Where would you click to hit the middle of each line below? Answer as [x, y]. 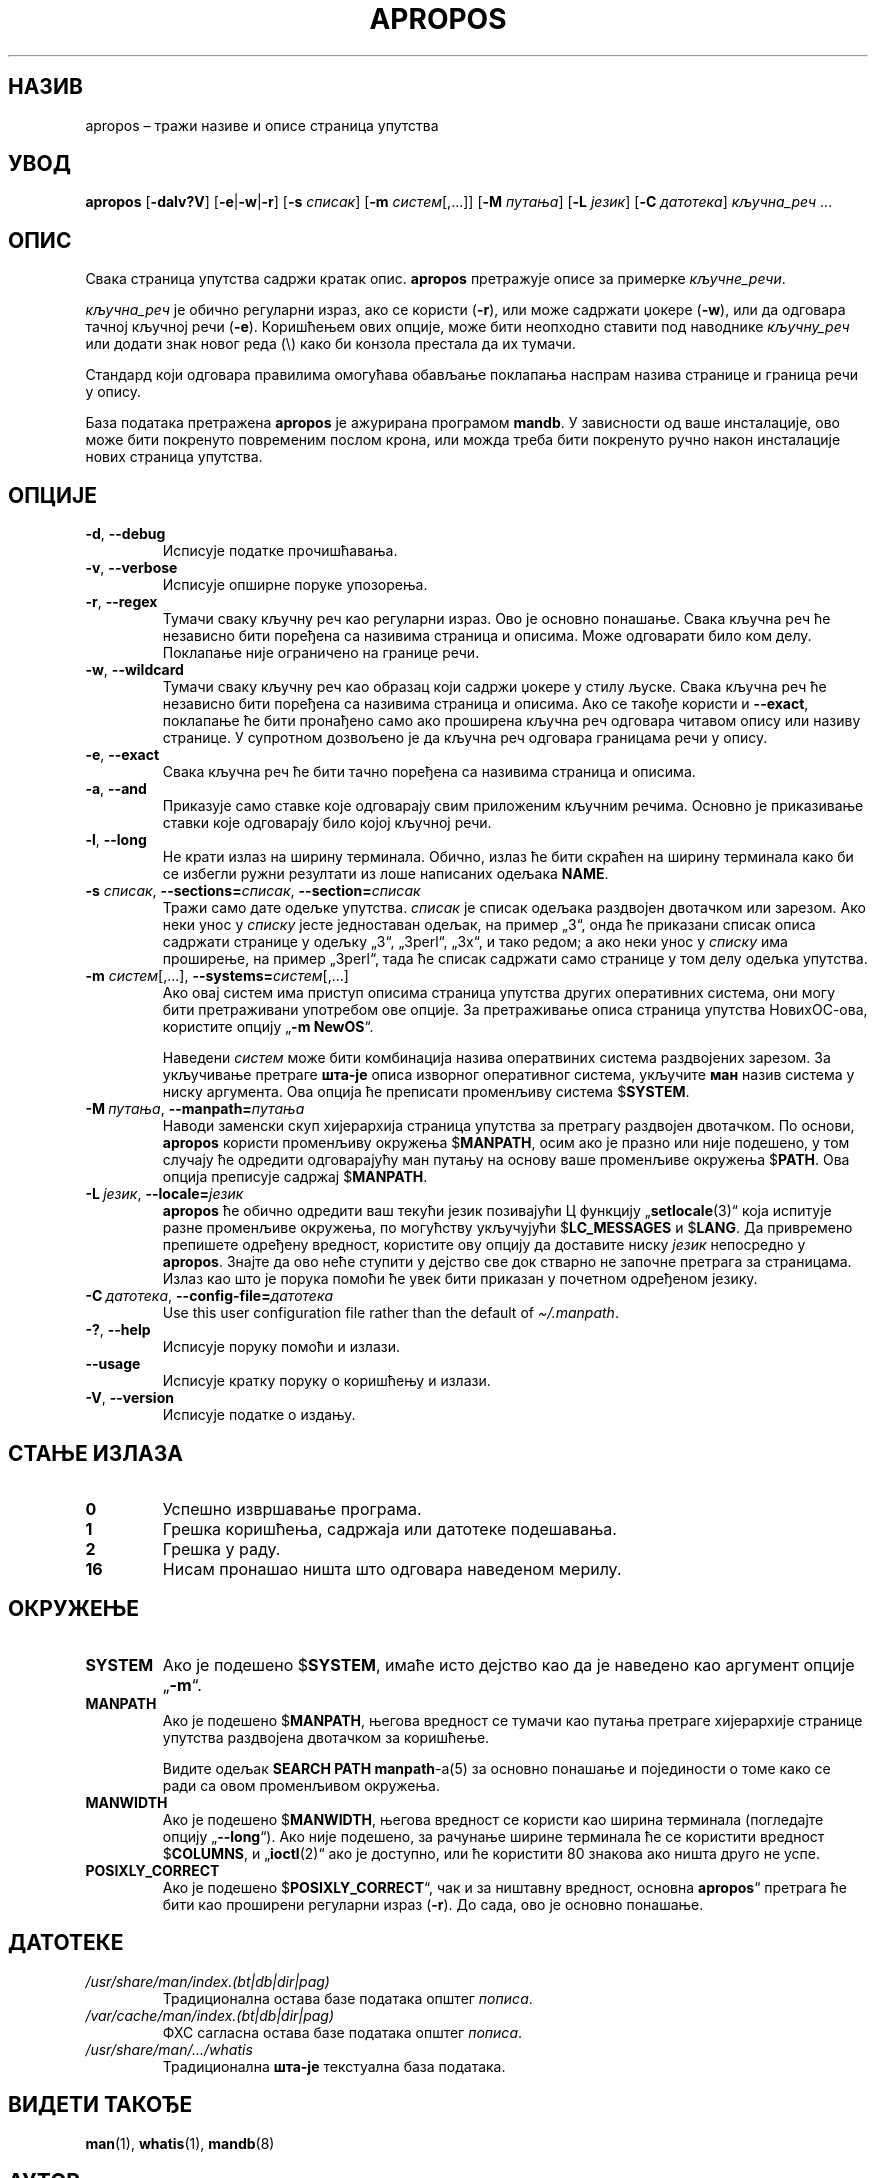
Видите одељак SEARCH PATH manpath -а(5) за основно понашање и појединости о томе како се [496, 1768]
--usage [113, 1364]
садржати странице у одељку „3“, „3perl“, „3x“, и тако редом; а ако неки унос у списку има [475, 942]
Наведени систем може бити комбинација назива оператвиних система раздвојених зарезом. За [496, 1058]
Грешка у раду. [221, 1548]
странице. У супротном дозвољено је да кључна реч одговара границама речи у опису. [465, 738]
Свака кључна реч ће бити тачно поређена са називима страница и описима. [429, 772]
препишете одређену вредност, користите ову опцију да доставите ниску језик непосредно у [484, 1245]
